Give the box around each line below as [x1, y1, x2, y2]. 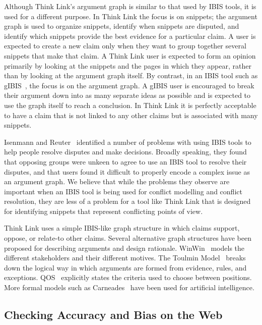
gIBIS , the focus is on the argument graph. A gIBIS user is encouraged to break [4, 80, 254, 90]
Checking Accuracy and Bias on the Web [4, 307, 223, 322]
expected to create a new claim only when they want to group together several [4, 40, 246, 51]
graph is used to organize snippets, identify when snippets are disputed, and [4, 21, 239, 31]
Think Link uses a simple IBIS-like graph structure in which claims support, [4, 223, 240, 233]
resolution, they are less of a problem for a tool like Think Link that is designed [4, 196, 251, 206]
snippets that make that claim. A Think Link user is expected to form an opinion [4, 50, 256, 61]
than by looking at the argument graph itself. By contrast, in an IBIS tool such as [4, 70, 258, 81]
